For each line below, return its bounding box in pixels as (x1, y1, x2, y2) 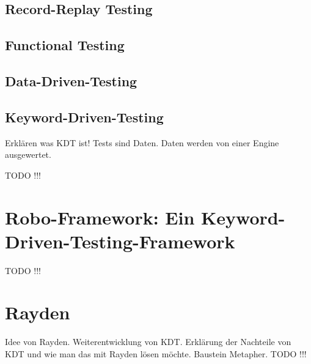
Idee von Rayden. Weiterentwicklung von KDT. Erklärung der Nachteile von (5, 335, 291, 348)
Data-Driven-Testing (5, 71, 137, 90)
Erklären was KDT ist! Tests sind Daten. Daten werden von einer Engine (5, 136, 279, 149)
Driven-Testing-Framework (5, 228, 235, 253)
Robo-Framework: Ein (5, 204, 195, 229)
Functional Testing (5, 35, 125, 54)
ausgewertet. (5, 148, 51, 161)
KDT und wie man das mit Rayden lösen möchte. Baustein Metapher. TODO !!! (5, 347, 307, 360)
